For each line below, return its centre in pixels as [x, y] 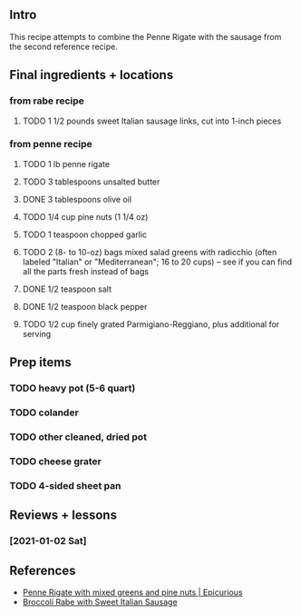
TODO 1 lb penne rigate [66, 164]
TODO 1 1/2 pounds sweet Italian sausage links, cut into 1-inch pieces [152, 121]
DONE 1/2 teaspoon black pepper [85, 306]
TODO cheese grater [55, 461]
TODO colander [44, 412]
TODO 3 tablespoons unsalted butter [91, 182]
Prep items [40, 363]
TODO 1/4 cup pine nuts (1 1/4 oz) [85, 216]
